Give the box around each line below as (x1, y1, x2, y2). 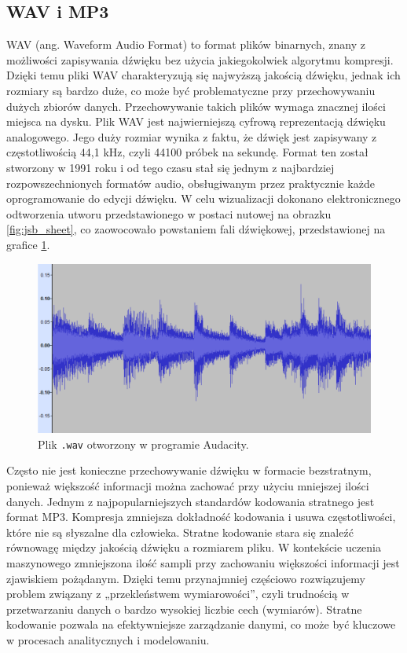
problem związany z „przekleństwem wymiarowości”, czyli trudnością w (6, 585, 350, 602)
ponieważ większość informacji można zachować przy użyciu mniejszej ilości (6, 478, 369, 494)
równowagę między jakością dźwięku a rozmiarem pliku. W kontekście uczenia (6, 539, 381, 556)
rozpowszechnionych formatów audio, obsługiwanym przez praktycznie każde (6, 174, 375, 191)
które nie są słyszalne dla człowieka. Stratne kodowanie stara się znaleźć (6, 523, 354, 540)
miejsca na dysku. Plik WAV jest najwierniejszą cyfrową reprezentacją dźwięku (6, 113, 386, 130)
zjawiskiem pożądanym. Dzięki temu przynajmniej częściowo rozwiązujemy (6, 570, 365, 586)
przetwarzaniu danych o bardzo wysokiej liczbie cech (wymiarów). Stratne (6, 600, 362, 617)
